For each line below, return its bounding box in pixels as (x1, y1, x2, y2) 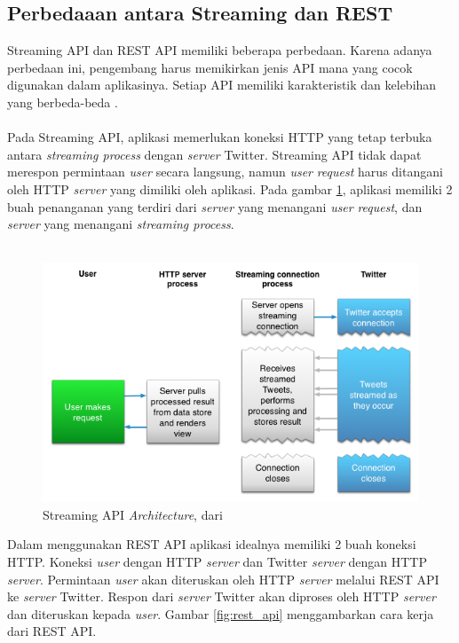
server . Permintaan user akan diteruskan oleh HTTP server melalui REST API (7, 569, 439, 588)
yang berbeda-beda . (7, 92, 118, 111)
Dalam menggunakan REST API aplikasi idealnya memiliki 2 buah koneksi (7, 535, 416, 553)
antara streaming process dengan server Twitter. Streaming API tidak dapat (7, 145, 422, 163)
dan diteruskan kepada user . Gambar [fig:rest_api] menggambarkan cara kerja (7, 604, 434, 623)
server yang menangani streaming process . (7, 215, 234, 233)
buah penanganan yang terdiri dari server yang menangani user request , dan (7, 197, 423, 216)
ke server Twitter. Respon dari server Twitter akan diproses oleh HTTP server (7, 587, 436, 606)
